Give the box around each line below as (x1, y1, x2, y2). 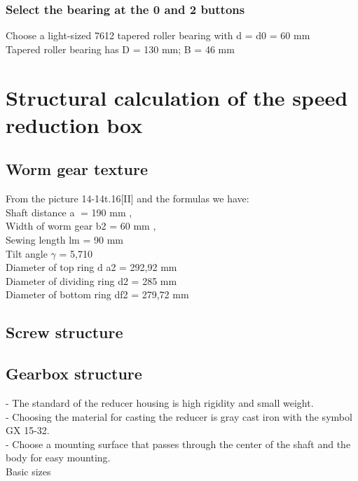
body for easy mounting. (6, 450, 111, 465)
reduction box (6, 110, 143, 139)
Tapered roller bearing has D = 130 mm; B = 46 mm (6, 41, 235, 56)
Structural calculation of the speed (6, 83, 348, 111)
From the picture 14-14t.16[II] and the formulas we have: (6, 191, 249, 206)
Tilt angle (6, 246, 48, 260)
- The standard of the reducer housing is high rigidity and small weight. (6, 395, 314, 410)
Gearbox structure (6, 363, 142, 384)
